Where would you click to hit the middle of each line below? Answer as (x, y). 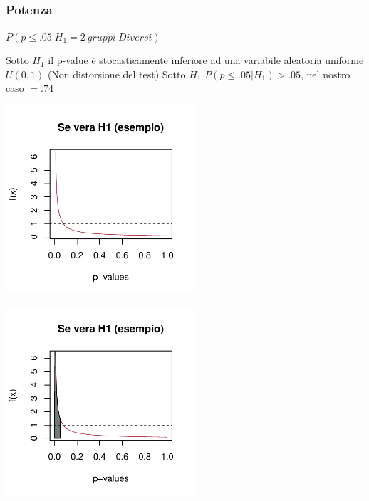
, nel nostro (326, 74)
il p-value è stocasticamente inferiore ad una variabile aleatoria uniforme (206, 60)
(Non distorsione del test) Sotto (116, 74)
